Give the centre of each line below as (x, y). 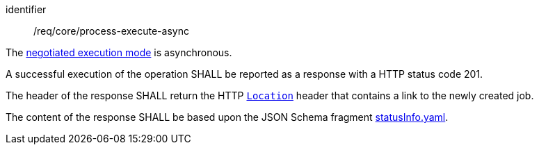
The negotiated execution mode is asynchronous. (119, 52)
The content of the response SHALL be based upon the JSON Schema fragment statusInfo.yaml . (227, 117)
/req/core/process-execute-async (111, 31)
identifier (26, 9)
